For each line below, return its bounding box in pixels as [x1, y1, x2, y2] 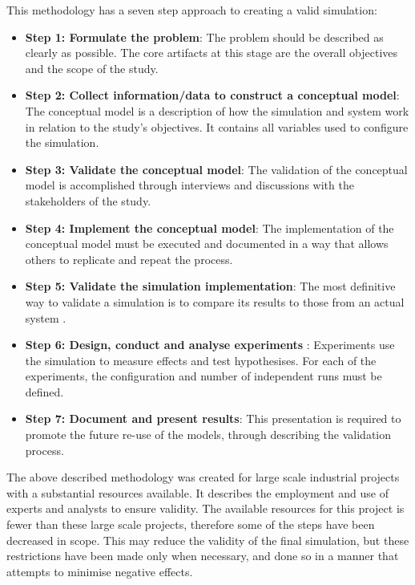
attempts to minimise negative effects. [6, 563, 193, 579]
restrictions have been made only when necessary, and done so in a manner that [6, 547, 399, 564]
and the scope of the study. [25, 59, 159, 76]
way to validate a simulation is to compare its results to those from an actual [25, 293, 405, 310]
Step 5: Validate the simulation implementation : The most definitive [25, 278, 396, 295]
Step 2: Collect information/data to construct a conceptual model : [25, 87, 400, 104]
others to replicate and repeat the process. [25, 250, 233, 267]
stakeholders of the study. [25, 192, 151, 209]
